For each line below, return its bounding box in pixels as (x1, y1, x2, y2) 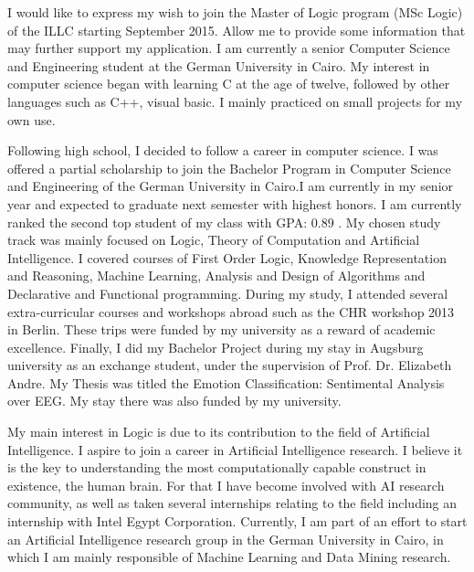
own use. (7, 110, 56, 129)
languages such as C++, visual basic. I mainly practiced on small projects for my (7, 91, 463, 111)
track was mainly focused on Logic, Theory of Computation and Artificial (7, 230, 420, 249)
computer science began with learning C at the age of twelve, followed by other (7, 74, 450, 93)
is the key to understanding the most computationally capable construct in (7, 458, 427, 477)
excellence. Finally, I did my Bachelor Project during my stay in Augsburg (7, 337, 424, 356)
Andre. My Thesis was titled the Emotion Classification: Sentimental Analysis (7, 373, 445, 392)
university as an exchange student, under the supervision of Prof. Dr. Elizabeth (7, 355, 452, 375)
